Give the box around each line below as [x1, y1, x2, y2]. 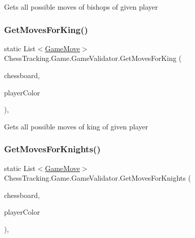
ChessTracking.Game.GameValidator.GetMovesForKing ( [4, 53, 182, 63]
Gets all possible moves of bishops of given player [4, 2, 158, 12]
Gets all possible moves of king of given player [4, 121, 148, 131]
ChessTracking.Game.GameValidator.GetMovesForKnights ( [4, 173, 191, 183]
